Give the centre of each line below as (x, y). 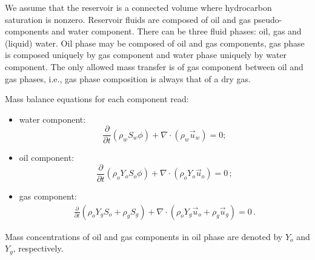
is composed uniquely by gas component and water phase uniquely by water (146, 55)
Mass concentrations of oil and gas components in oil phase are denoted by (144, 236)
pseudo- (268, 19)
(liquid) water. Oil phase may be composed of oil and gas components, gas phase (155, 43)
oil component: (47, 158)
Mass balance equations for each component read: (97, 99)
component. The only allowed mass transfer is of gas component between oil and (154, 66)
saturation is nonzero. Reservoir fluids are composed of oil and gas (128, 19)
